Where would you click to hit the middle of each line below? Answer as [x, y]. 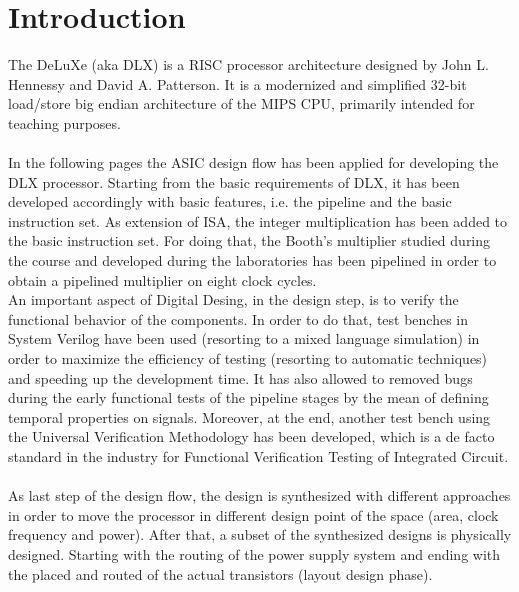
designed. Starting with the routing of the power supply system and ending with [254, 553]
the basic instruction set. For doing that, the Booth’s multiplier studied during [249, 240]
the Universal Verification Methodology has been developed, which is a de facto [251, 436]
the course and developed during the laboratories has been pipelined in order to [252, 260]
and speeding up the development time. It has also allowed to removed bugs [240, 377]
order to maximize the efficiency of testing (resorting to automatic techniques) [248, 358]
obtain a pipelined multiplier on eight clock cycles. [162, 279]
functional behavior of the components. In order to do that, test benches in [238, 318]
